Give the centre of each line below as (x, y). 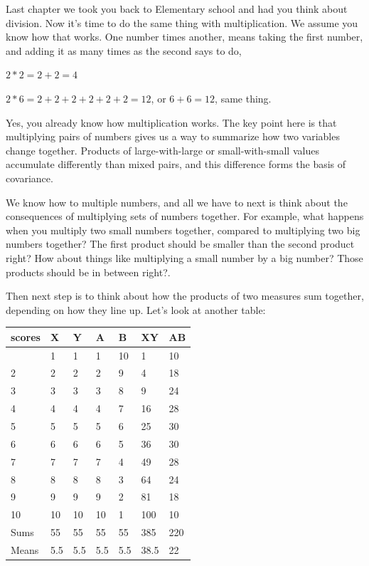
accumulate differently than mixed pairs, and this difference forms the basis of (176, 164)
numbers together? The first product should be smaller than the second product (180, 244)
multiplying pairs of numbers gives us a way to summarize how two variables (173, 136)
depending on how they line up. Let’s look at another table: (136, 309)
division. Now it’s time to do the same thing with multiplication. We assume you (182, 22)
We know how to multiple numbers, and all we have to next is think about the (177, 202)
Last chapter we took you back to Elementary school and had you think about (177, 9)
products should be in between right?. (88, 272)
